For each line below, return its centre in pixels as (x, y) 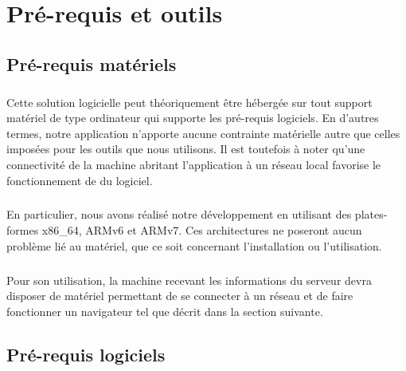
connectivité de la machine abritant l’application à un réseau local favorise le (194, 164)
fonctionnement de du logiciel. (80, 180)
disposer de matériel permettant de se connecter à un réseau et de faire (180, 296)
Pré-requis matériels (92, 63)
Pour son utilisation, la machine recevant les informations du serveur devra (189, 280)
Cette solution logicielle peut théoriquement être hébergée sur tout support (189, 102)
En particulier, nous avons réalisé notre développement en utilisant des (179, 214)
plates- (371, 214)
